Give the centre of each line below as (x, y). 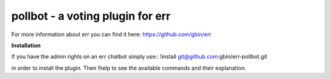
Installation (26, 45)
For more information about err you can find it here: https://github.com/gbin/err (111, 34)
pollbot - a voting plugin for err (91, 16)
